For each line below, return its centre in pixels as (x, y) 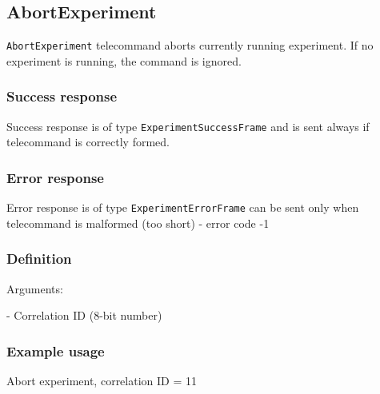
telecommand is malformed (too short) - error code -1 (138, 223)
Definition (39, 259)
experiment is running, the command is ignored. (124, 60)
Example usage (56, 350)
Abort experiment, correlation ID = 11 (102, 381)
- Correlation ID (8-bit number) (84, 315)
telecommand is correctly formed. (88, 142)
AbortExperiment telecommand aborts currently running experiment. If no (190, 45)
